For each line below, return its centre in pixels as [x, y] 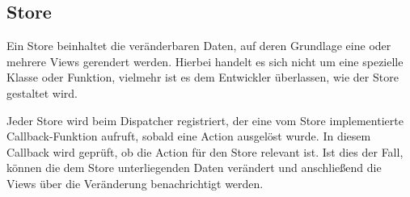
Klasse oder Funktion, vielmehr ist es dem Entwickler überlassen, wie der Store [203, 77]
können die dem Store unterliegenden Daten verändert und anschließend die [194, 168]
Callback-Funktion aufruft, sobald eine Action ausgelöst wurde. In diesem [189, 136]
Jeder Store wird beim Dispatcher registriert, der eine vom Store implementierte [205, 120]
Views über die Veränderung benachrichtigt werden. [135, 183]
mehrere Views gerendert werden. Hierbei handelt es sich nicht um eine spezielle [205, 61]
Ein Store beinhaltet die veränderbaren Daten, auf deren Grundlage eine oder [199, 46]
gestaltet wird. [42, 92]
